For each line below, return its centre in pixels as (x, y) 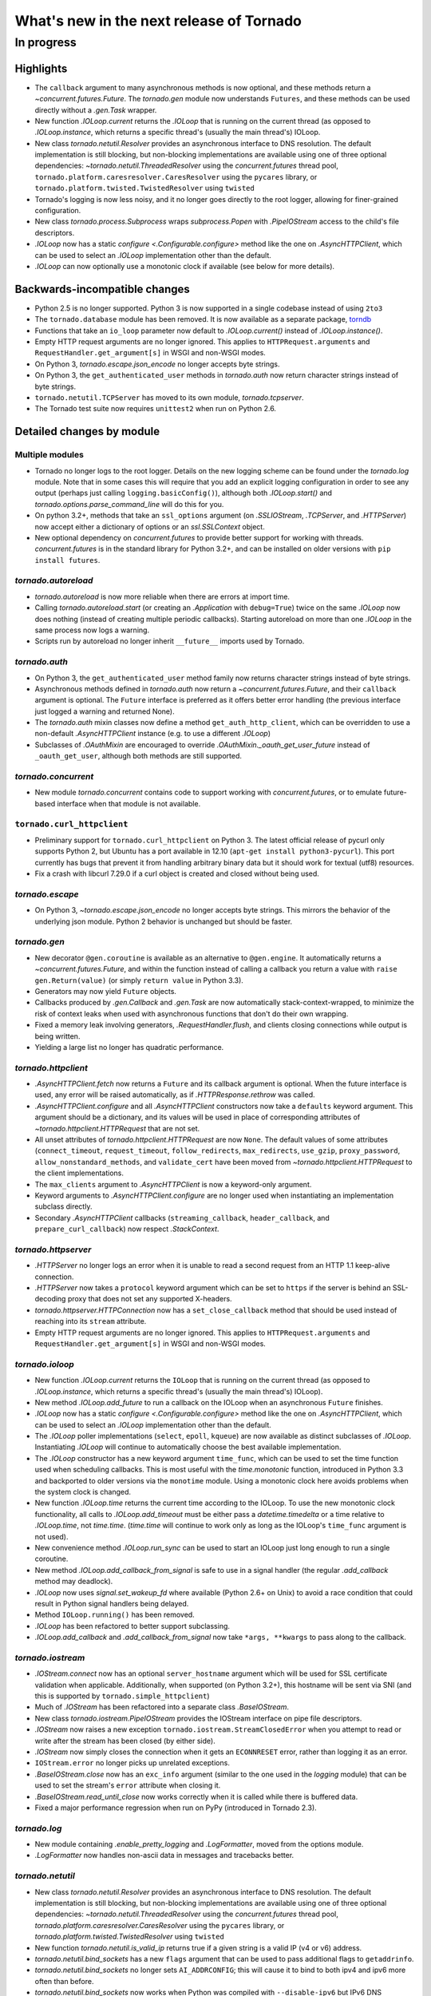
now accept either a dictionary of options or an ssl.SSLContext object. (150, 526)
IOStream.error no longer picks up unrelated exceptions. (132, 1763)
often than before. (64, 1981)
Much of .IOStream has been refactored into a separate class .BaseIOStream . (162, 1707)
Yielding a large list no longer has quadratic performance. (129, 1047)
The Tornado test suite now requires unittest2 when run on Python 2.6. (156, 409)
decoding (50, 1299)
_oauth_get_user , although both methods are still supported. (138, 756)
